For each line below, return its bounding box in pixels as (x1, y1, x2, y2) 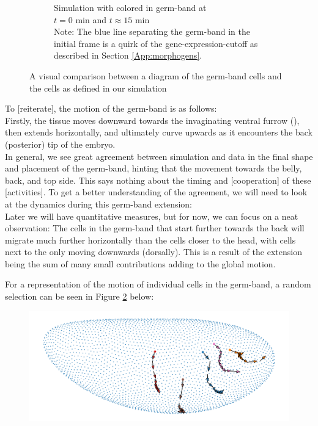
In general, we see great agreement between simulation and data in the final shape (5, 150, 313, 162)
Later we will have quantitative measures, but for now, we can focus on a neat (5, 209, 298, 222)
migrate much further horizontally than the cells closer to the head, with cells (5, 233, 296, 246)
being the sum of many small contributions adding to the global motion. (5, 257, 276, 270)
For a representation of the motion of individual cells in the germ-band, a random (5, 278, 311, 291)
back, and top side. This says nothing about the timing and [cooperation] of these (5, 173, 311, 186)
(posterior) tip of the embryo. (5, 137, 116, 150)
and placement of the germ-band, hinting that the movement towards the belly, (5, 162, 302, 175)
